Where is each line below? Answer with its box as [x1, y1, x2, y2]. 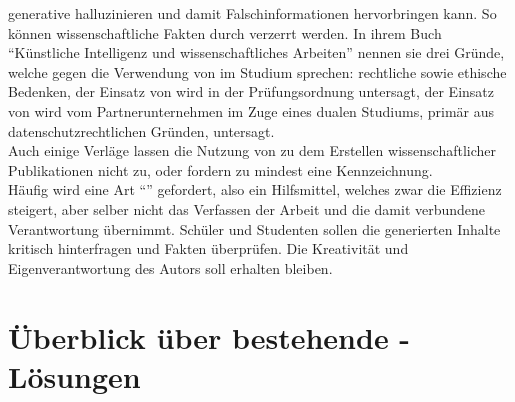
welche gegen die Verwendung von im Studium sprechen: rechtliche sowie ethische [8, 61, 507, 82]
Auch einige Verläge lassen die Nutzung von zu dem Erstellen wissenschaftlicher [8, 140, 497, 161]
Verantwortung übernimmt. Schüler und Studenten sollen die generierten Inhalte [8, 218, 501, 239]
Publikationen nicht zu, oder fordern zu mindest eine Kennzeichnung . [8, 159, 433, 180]
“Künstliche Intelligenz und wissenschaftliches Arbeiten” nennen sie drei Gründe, [8, 42, 505, 63]
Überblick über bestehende [8, 316, 389, 357]
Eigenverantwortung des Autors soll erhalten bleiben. [8, 257, 333, 278]
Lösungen [8, 355, 141, 396]
